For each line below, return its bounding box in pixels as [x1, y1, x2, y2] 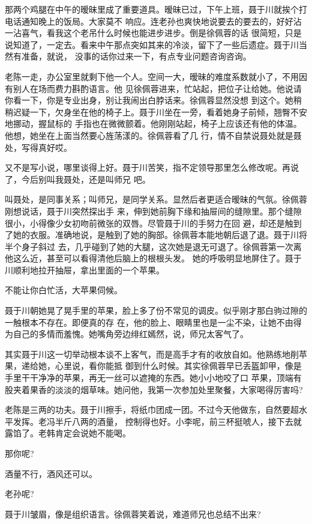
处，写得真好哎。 [5, 141, 72, 153]
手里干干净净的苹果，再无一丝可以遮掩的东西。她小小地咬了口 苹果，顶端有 [5, 371, 302, 384]
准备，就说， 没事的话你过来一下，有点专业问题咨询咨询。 [21, 50, 251, 62]
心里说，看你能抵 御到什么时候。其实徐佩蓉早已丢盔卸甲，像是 [55, 359, 302, 372]
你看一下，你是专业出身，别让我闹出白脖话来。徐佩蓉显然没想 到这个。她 [5, 94, 293, 106]
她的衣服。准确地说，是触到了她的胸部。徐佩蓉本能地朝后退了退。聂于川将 [13, 228, 307, 241]
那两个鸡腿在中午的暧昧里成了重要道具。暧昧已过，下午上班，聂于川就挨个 [5, 3, 299, 15]
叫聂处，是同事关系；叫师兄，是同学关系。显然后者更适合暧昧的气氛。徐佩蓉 [5, 193, 307, 206]
